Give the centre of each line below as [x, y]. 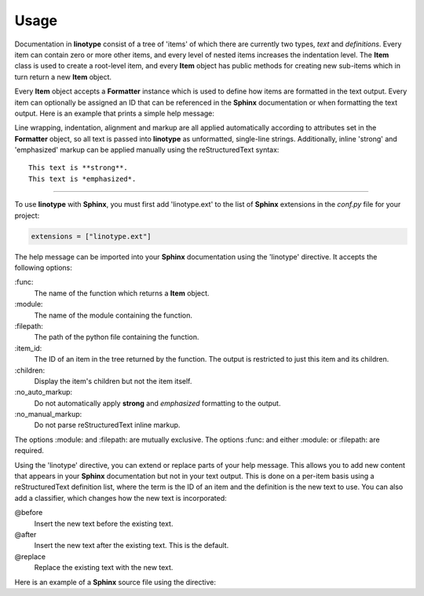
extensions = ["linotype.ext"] [91, 236]
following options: [43, 267]
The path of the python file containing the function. [117, 337]
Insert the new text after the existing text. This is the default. [132, 546]
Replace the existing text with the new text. [104, 568]
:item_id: [28, 348]
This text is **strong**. [79, 168]
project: [27, 215]
